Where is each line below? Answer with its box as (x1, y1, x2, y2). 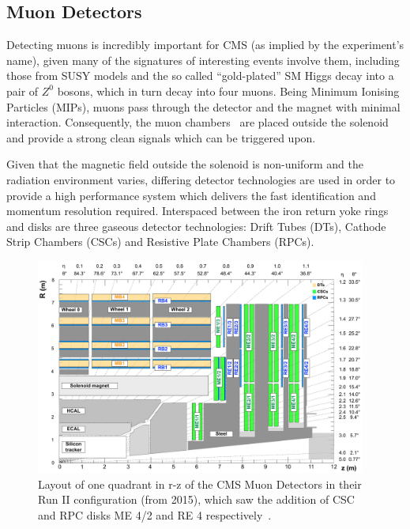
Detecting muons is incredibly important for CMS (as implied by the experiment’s (6, 36, 404, 53)
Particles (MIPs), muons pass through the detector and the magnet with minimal (6, 98, 401, 115)
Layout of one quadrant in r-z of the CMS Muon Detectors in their (38, 475, 362, 492)
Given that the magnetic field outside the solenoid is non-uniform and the (6, 156, 363, 172)
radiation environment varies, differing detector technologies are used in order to (6, 171, 396, 187)
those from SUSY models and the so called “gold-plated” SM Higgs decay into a (6, 67, 394, 84)
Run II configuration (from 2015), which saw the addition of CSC (38, 491, 355, 508)
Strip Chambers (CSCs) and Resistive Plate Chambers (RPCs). (6, 233, 314, 250)
